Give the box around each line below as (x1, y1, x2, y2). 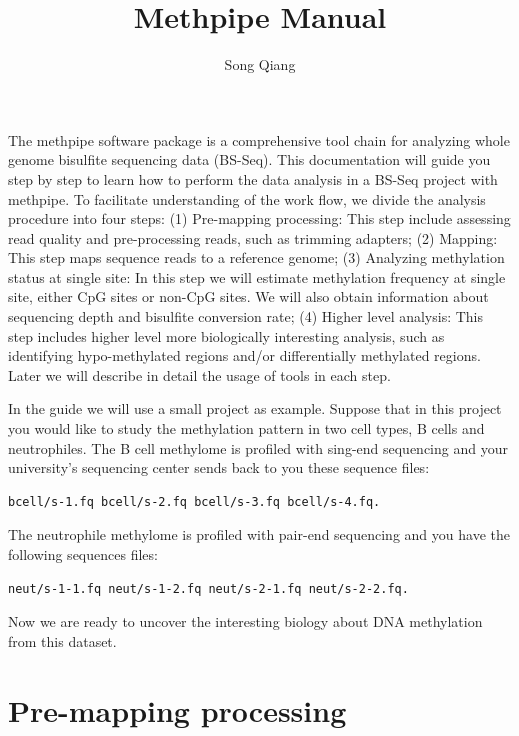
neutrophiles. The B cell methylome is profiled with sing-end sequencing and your (8, 437, 508, 458)
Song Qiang (224, 54, 296, 75)
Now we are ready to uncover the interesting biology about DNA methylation (8, 611, 483, 632)
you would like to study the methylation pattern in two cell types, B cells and (8, 418, 485, 439)
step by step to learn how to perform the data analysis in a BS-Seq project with (8, 168, 498, 189)
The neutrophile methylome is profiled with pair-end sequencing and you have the (8, 524, 510, 545)
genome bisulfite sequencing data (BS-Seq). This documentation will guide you (8, 149, 491, 170)
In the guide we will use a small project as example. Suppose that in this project (8, 398, 502, 419)
